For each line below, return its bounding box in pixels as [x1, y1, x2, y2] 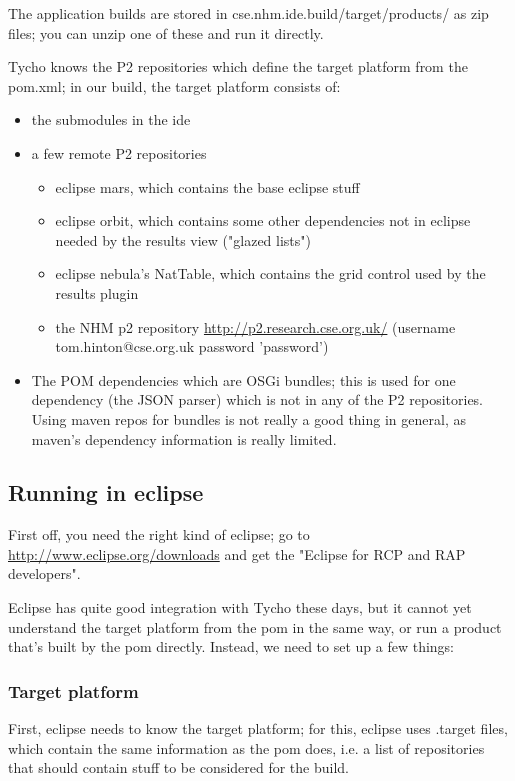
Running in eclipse [8, 477, 204, 508]
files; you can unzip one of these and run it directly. [8, 22, 324, 43]
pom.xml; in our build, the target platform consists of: [8, 75, 341, 96]
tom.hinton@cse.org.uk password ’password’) [55, 336, 329, 357]
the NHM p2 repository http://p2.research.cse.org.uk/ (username [55, 316, 456, 337]
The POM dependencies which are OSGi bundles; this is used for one [31, 369, 456, 390]
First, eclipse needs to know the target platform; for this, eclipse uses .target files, [8, 718, 508, 739]
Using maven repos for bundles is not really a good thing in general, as [31, 408, 466, 429]
